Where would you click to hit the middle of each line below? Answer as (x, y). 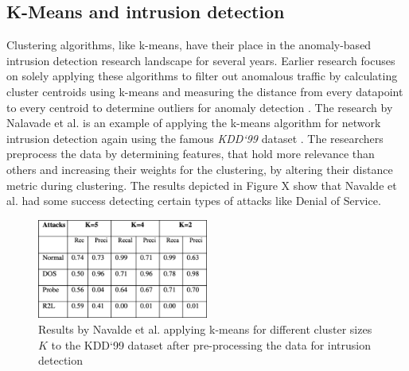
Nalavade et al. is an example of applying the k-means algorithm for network (194, 123)
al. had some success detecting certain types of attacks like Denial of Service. (194, 201)
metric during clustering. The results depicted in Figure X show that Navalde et (202, 185)
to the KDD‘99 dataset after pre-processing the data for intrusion (211, 344)
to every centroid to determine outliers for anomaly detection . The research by (200, 107)
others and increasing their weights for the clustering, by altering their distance (200, 169)
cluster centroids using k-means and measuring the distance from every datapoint (205, 91)
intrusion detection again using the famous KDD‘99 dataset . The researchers (195, 138)
